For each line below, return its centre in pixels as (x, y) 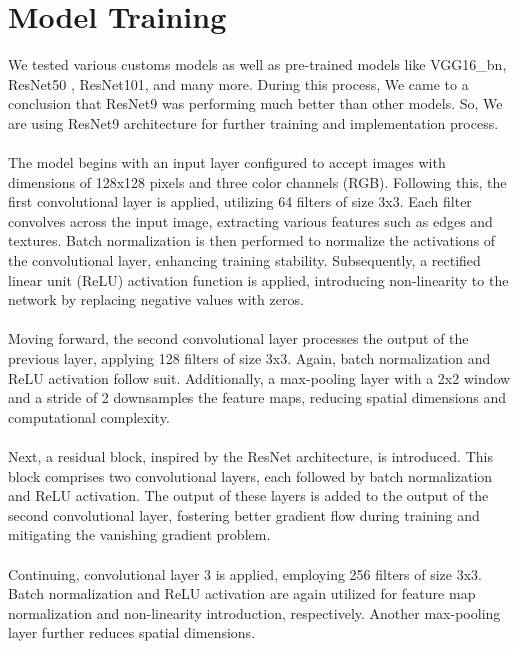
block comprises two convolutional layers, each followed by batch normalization (250, 475)
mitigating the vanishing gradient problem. (139, 534)
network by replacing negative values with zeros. (156, 299)
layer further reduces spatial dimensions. (132, 632)
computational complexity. (89, 416)
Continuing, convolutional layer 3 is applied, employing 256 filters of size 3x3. (245, 573)
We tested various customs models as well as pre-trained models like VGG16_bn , (257, 64)
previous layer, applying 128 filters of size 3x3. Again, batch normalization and (249, 358)
